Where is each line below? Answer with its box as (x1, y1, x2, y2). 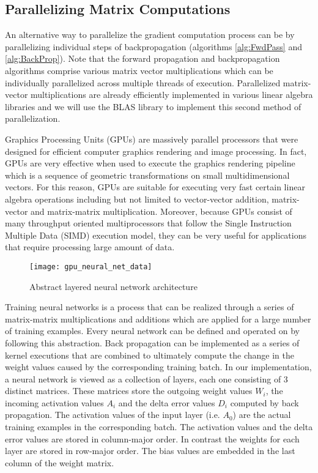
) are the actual (232, 408, 291, 421)
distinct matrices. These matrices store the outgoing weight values (5, 384, 253, 397)
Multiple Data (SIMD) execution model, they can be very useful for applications (5, 228, 306, 241)
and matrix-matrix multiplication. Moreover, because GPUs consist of (31, 204, 292, 217)
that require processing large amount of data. (5, 240, 175, 253)
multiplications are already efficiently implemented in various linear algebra (31, 88, 313, 101)
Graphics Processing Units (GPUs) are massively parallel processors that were (5, 132, 298, 145)
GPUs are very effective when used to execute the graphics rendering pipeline (5, 157, 295, 169)
